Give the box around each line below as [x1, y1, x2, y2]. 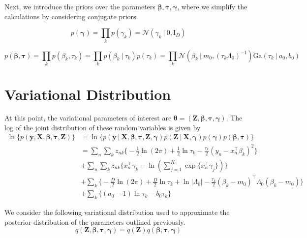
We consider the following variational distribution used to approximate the [4, 207, 230, 217]
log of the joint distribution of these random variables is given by [4, 122, 201, 132]
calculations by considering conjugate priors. [4, 11, 138, 21]
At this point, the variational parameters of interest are [4, 112, 172, 122]
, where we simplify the [177, 1, 247, 11]
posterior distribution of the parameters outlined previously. [4, 216, 185, 227]
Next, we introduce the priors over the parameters [4, 1, 155, 11]
